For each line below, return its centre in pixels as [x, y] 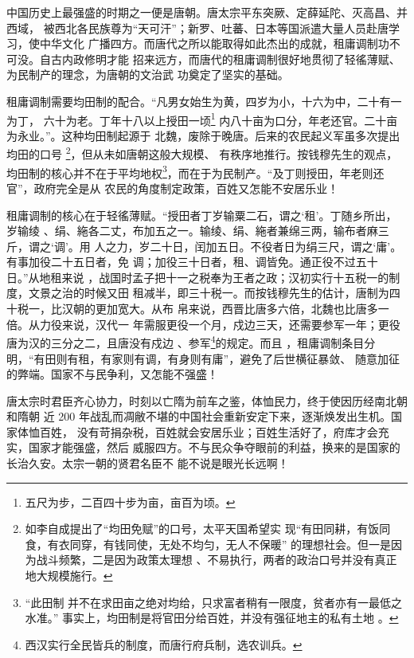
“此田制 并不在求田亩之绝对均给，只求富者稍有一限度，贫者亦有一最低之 [214, 602]
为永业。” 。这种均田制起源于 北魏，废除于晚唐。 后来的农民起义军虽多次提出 [203, 135]
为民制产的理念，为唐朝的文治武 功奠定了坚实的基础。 [148, 74]
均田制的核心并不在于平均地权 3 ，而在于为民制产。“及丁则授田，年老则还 [195, 171]
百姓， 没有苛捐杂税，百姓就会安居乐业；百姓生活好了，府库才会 [209, 431]
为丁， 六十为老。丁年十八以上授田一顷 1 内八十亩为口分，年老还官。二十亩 [202, 119]
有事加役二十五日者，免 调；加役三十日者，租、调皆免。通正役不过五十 [192, 262]
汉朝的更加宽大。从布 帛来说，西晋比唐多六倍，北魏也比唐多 [220, 309]
